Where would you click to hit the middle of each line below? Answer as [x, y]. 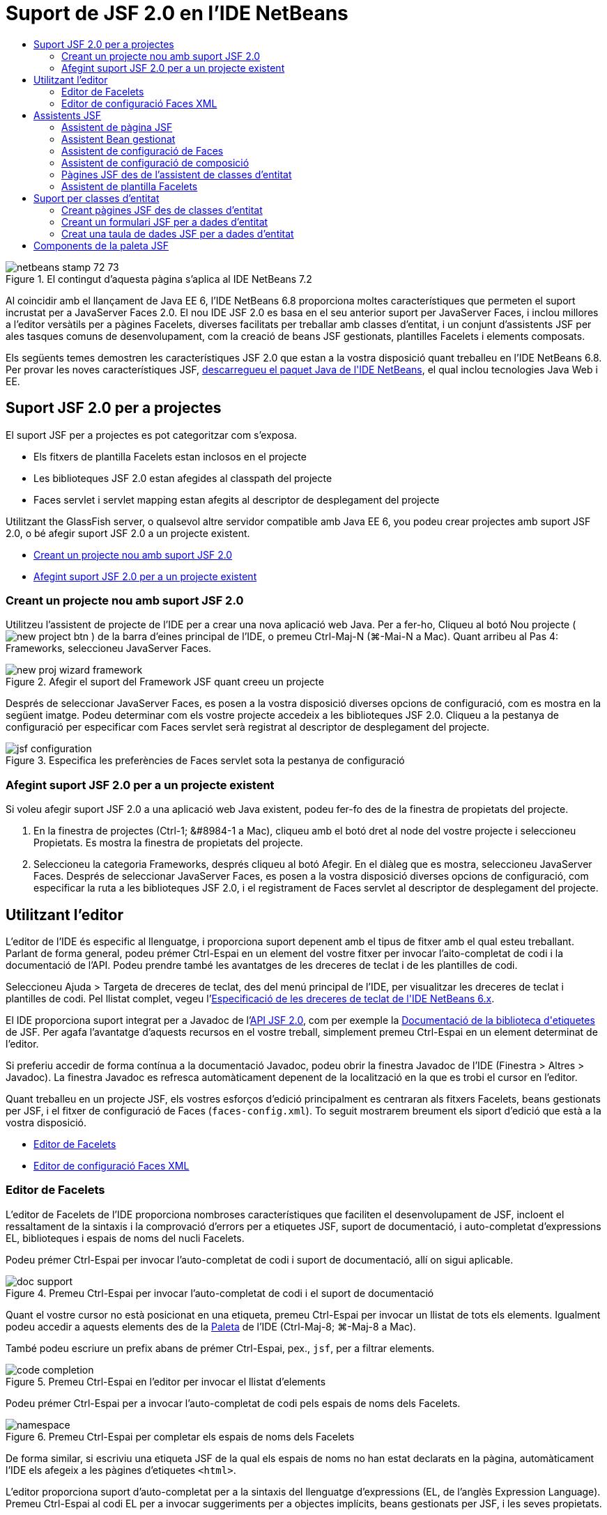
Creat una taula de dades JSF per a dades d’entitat [178, 233]
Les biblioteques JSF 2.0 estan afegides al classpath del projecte [183, 478]
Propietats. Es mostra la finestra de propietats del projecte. [168, 843]
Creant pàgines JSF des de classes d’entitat [162, 210]
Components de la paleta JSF [101, 245]
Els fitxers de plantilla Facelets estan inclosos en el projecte [170, 456]
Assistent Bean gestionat [118, 139]
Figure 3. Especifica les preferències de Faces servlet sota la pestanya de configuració [205, 761]
